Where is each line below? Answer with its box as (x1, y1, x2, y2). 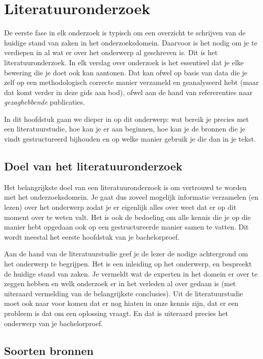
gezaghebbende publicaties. (4, 97, 85, 107)
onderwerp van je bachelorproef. (4, 318, 103, 328)
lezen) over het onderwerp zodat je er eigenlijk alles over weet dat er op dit (4, 202, 237, 212)
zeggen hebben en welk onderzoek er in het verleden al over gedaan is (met (4, 278, 236, 289)
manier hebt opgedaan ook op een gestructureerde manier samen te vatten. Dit (4, 221, 249, 232)
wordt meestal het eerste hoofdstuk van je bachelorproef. (4, 231, 180, 242)
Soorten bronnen (4, 342, 94, 358)
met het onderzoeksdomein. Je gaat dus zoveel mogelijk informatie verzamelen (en (4, 192, 258, 202)
